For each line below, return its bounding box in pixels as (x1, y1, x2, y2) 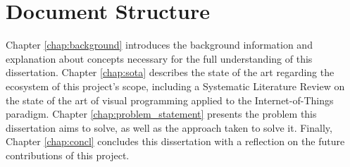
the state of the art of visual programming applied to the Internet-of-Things (6, 92, 334, 107)
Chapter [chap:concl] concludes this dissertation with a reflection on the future (6, 134, 345, 149)
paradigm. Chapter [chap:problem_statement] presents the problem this (6, 106, 317, 121)
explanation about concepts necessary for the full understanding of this (6, 51, 313, 66)
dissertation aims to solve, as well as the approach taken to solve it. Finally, (6, 120, 332, 135)
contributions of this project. (6, 147, 130, 162)
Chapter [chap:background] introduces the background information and (6, 37, 313, 52)
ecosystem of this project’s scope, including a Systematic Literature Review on (6, 78, 345, 93)
